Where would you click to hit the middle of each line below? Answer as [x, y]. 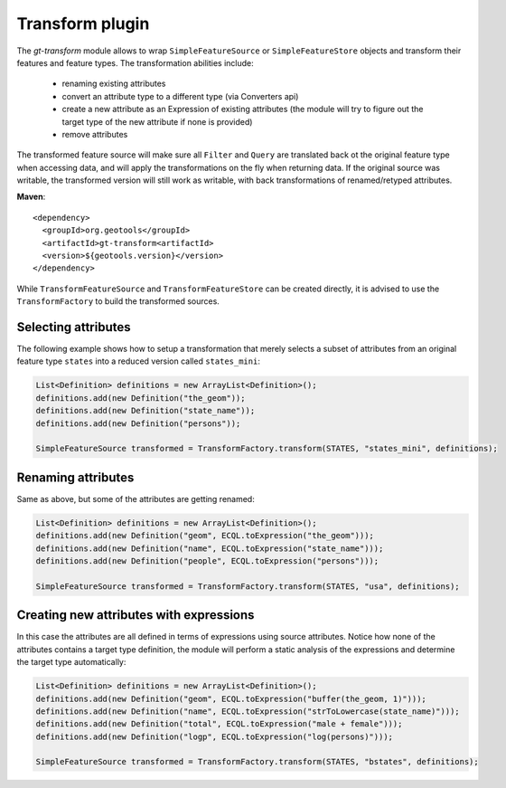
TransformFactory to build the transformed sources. [118, 301]
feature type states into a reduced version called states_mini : [139, 361]
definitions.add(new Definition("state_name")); [145, 411]
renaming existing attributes [114, 84]
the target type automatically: [71, 662]
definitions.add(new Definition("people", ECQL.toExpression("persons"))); [207, 561]
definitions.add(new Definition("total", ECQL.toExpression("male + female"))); [219, 724]
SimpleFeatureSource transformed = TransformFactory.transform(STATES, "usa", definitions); [248, 586]
